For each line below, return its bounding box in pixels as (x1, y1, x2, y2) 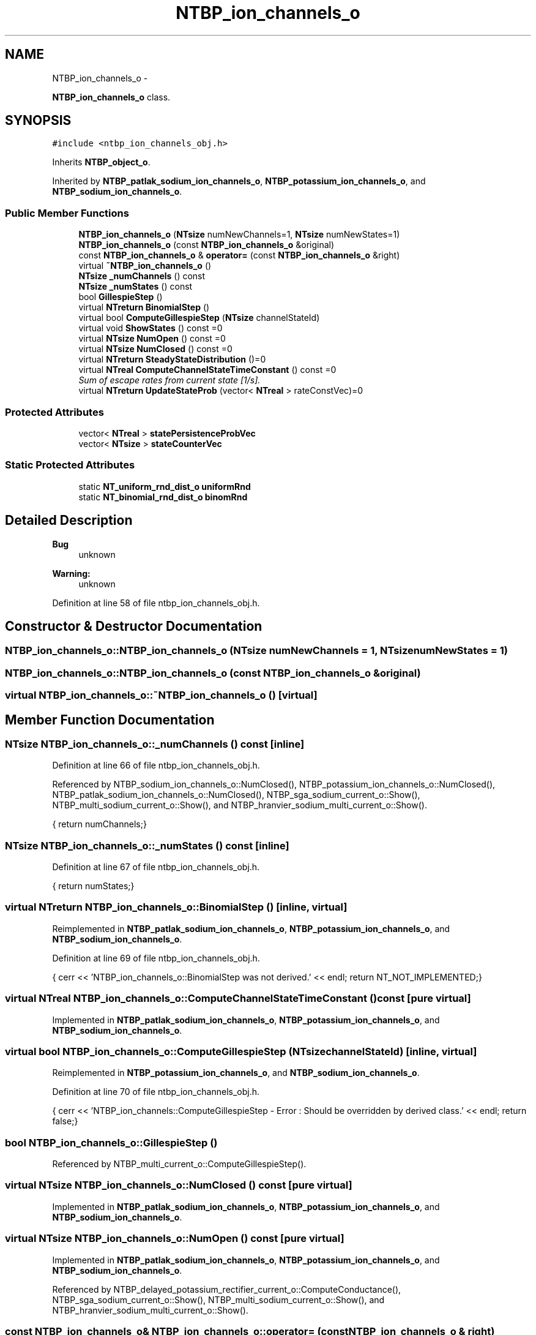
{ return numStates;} (52, 881, 135, 892)
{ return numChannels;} (52, 819, 147, 830)
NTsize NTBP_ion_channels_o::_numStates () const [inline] (5, 839, 289, 852)
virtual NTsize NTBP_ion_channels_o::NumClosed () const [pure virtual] (5, 1179, 352, 1192)
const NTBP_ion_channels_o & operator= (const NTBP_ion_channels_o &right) (78, 250, 400, 261)
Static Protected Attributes (5, 459, 135, 472)
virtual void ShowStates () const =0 (78, 323, 223, 334)
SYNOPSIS (5, 113, 72, 129)
